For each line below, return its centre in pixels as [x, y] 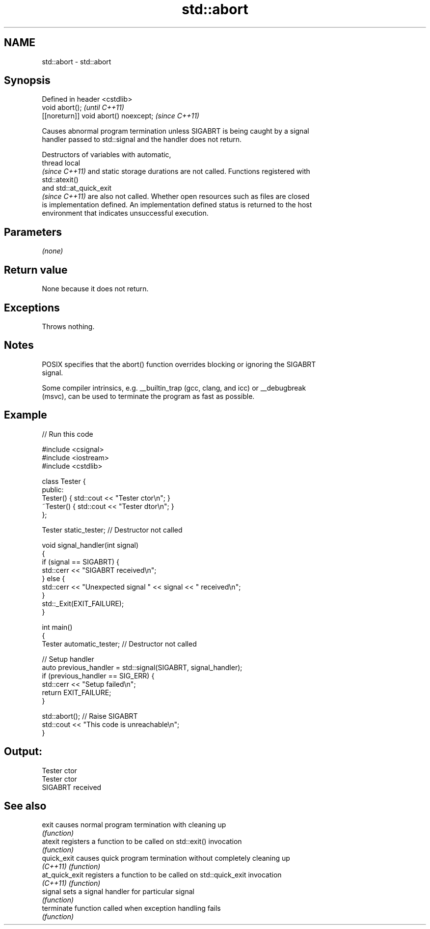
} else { [54, 578]
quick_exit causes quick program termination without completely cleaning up [166, 858]
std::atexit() [60, 180]
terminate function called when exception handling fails [131, 908]
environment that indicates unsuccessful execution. [125, 213]
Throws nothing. [68, 326]
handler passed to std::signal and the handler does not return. [142, 140]
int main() [57, 627]
